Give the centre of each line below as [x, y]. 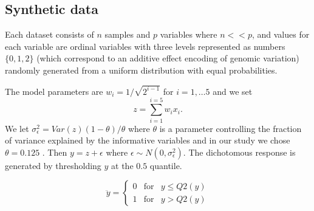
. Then [55, 152]
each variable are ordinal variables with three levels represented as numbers [145, 46]
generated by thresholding [53, 165]
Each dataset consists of [49, 34]
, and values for [281, 34]
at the [122, 165]
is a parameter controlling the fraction [230, 128]
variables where [189, 34]
